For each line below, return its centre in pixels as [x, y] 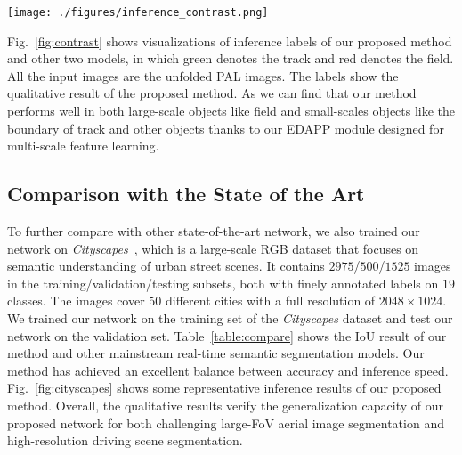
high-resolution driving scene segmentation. [125, 440]
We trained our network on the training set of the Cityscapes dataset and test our [230, 317]
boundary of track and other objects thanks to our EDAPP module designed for [226, 128]
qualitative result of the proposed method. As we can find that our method [212, 93]
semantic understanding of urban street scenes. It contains [166, 266]
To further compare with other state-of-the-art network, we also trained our [214, 231]
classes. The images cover [76, 301]
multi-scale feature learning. [83, 146]
